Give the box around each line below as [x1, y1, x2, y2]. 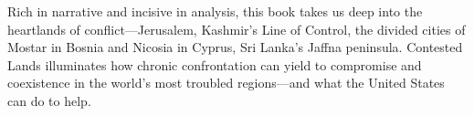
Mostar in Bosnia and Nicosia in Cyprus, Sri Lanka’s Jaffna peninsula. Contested [7, 37, 463, 57]
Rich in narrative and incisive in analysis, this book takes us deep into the [7, 2, 423, 20]
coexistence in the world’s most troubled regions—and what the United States [7, 73, 445, 92]
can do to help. [7, 90, 91, 110]
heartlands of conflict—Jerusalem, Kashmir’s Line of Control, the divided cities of [7, 19, 466, 38]
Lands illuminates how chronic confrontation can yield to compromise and [7, 55, 422, 74]
